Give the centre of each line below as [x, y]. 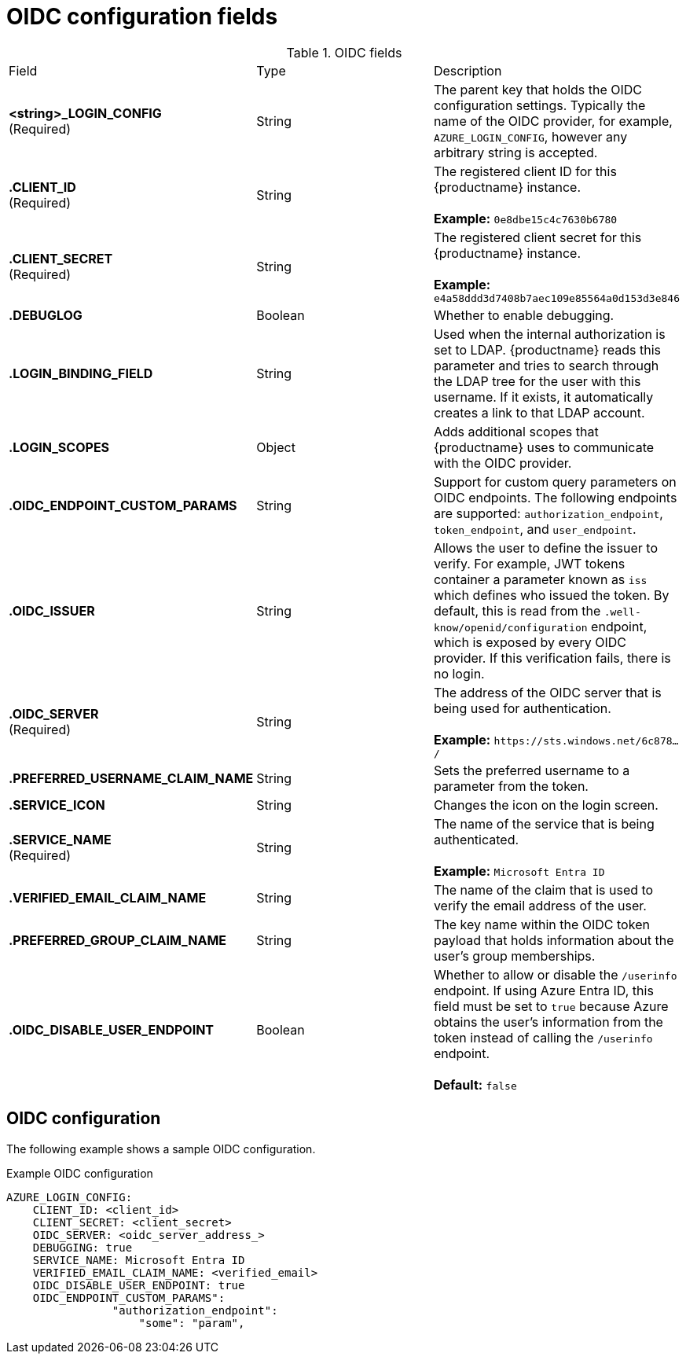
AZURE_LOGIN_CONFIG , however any [530, 136]
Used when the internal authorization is [549, 334]
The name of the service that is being [544, 823]
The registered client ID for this [525, 171]
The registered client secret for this [537, 237]
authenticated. [476, 839]
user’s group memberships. [514, 956]
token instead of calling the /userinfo [543, 1037]
